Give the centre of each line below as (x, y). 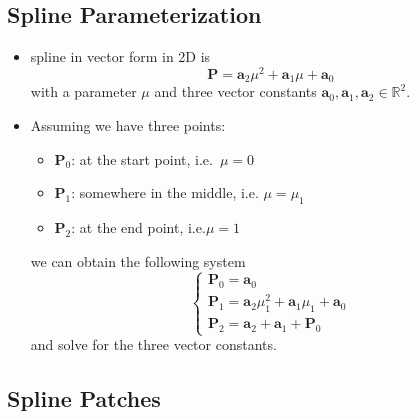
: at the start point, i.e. (142, 158)
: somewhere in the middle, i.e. (165, 192)
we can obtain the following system (138, 260)
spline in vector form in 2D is (120, 56)
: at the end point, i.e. (138, 226)
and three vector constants (235, 91)
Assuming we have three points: (128, 124)
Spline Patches (84, 398)
